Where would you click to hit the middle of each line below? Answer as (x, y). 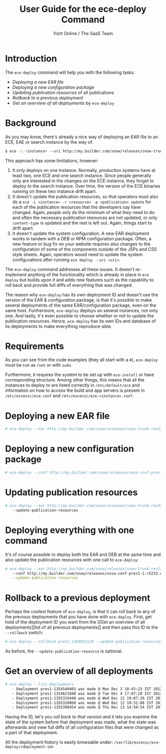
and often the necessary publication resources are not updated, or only (85, 217)
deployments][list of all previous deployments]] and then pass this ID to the (82, 627)
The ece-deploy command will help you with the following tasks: (70, 72)
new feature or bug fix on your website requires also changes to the (81, 244)
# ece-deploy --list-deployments (40, 685)
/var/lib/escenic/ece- (137, 743)
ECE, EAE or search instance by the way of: (49, 142)
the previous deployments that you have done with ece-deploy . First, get (79, 617)
